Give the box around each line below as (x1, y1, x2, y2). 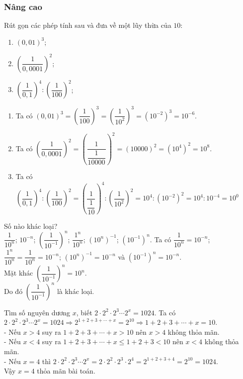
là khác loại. (57, 285, 94, 296)
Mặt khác (4, 268, 33, 278)
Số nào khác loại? (4, 220, 58, 231)
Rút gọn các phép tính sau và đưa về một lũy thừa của (4, 20, 171, 30)
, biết (76, 307, 92, 317)
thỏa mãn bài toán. (37, 366, 95, 376)
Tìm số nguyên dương (4, 307, 71, 317)
